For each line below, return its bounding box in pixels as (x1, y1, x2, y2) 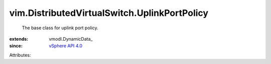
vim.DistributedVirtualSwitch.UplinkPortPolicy (9, 7, 208, 18)
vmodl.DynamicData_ (49, 36, 93, 42)
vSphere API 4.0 (49, 43, 83, 49)
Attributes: (9, 52, 31, 58)
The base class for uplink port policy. (22, 25, 99, 31)
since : (9, 43, 23, 49)
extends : (9, 36, 29, 42)
